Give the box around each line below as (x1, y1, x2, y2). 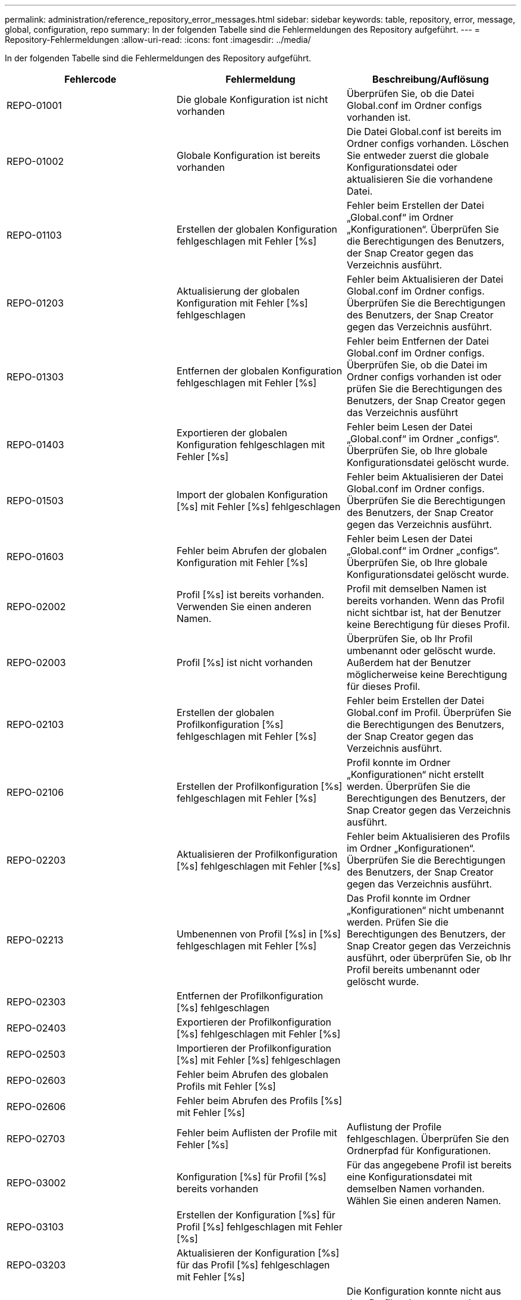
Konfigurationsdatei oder (346, 161, 458, 173)
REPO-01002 (7, 155, 64, 167)
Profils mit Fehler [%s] (176, 1080, 276, 1092)
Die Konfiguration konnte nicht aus (346, 1285, 501, 1297)
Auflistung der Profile (346, 1121, 442, 1133)
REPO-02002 (7, 601, 66, 612)
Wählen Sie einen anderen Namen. (346, 1195, 501, 1207)
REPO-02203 (7, 854, 66, 866)
